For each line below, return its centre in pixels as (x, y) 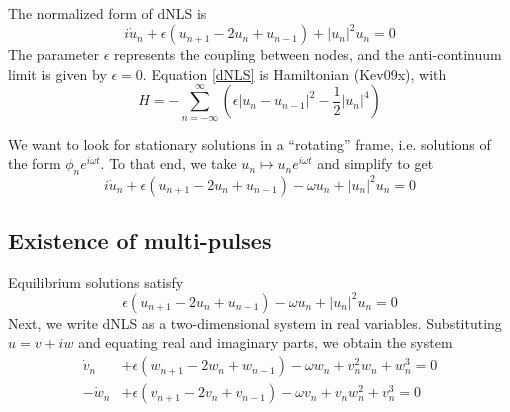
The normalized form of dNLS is (107, 13)
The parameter (54, 54)
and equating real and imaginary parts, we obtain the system (265, 342)
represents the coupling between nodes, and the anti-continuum (308, 54)
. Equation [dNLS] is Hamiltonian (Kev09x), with (294, 73)
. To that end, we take (168, 163)
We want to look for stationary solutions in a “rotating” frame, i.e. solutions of (249, 143)
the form (34, 163)
